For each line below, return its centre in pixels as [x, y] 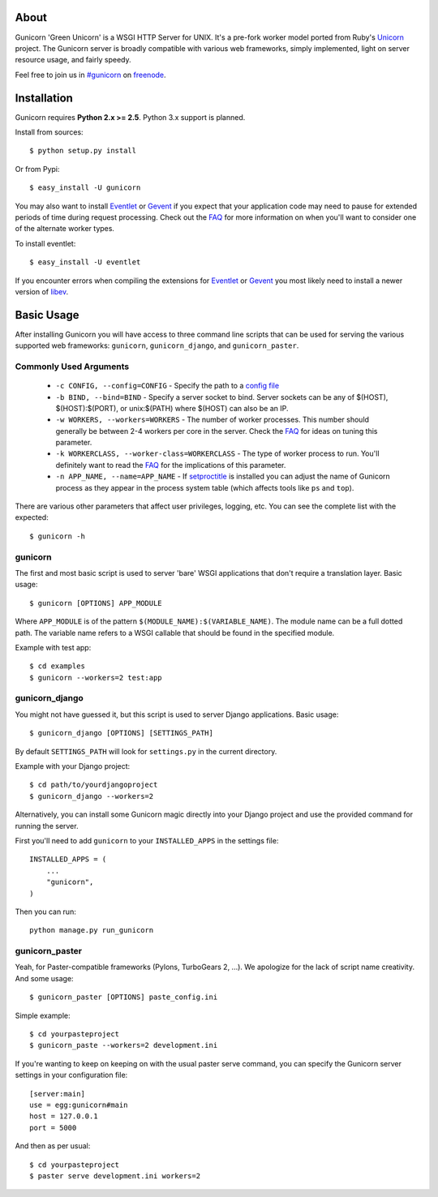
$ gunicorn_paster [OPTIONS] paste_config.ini [124, 997]
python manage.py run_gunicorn [92, 930]
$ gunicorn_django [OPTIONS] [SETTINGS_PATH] [122, 733]
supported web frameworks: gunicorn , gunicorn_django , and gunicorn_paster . [157, 345]
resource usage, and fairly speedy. [73, 60]
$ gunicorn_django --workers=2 [92, 796]
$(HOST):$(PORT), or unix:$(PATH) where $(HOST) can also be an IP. [172, 408]
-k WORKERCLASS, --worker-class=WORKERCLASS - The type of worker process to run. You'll [218, 453]
